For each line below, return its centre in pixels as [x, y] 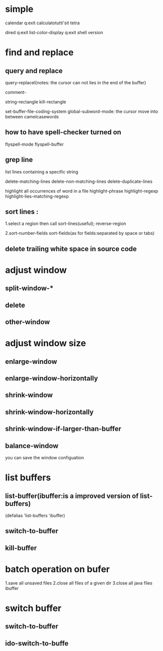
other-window [28, 322]
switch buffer [33, 608]
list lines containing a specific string [42, 171]
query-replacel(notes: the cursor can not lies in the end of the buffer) [76, 82]
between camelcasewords [32, 116]
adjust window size [46, 343]
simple [19, 9]
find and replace [39, 53]
